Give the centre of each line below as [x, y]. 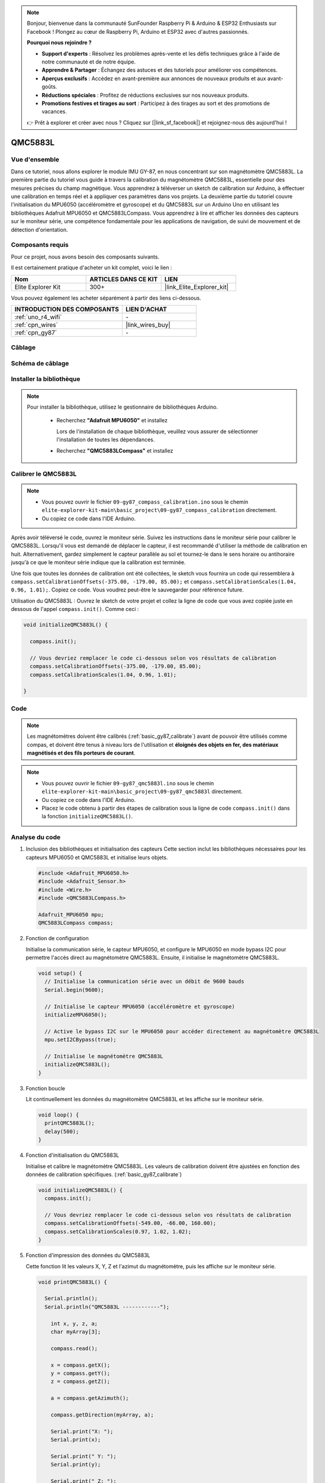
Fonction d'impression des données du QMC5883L [88, 1255]
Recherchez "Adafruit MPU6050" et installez [112, 421]
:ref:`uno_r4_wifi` [38, 317]
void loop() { [59, 1115]
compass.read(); [74, 1348]
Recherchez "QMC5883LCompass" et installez [115, 450]
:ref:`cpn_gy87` [36, 332]
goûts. [49, 87]
